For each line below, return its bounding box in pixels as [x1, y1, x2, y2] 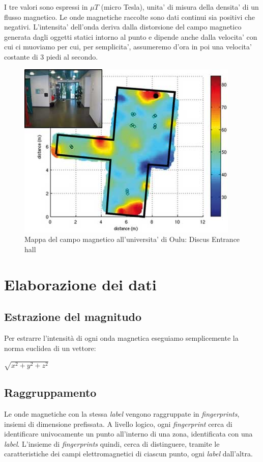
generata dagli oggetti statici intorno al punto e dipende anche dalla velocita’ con [4, 31, 257, 42]
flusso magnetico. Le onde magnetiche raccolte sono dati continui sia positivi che [4, 11, 255, 22]
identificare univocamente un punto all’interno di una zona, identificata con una [4, 428, 253, 439]
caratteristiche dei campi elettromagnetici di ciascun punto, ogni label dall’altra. [4, 448, 253, 459]
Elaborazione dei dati [4, 274, 157, 294]
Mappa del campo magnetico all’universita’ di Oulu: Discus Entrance [24, 234, 240, 244]
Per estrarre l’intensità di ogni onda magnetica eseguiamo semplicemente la [4, 332, 239, 343]
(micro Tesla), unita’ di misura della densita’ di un [101, 2, 259, 12]
